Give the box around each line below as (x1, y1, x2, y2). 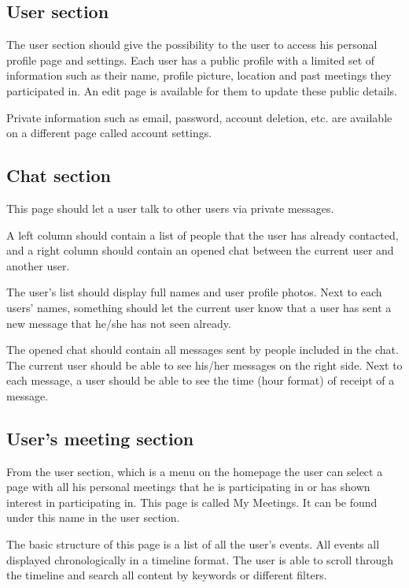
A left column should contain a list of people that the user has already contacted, (6, 226, 399, 243)
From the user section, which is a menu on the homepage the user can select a (6, 463, 383, 479)
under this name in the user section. (6, 509, 180, 526)
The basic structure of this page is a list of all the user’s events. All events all (6, 536, 380, 553)
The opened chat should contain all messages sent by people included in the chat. (6, 341, 399, 358)
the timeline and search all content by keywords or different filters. (6, 567, 327, 583)
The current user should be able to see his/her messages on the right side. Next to (6, 356, 403, 373)
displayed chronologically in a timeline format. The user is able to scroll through (6, 551, 394, 568)
